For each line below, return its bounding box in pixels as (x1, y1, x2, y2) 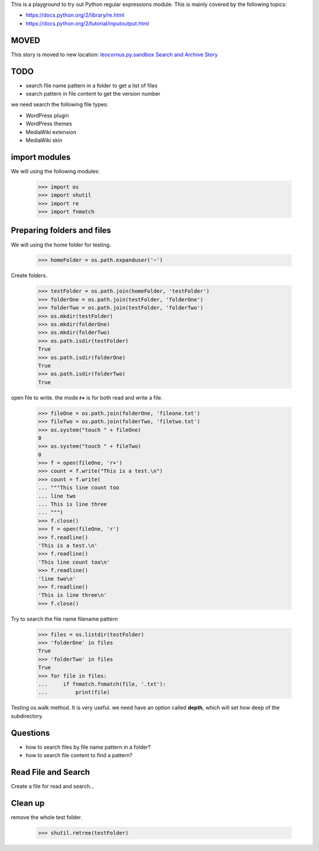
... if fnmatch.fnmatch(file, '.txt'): (38, 681, 167, 688)
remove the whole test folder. (11, 813, 83, 821)
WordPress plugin (25, 112, 69, 119)
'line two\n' (38, 575, 76, 582)
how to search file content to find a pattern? (25, 752, 133, 759)
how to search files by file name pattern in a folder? (25, 743, 151, 751)
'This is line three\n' (38, 592, 108, 599)
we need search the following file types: (11, 101, 109, 108)
